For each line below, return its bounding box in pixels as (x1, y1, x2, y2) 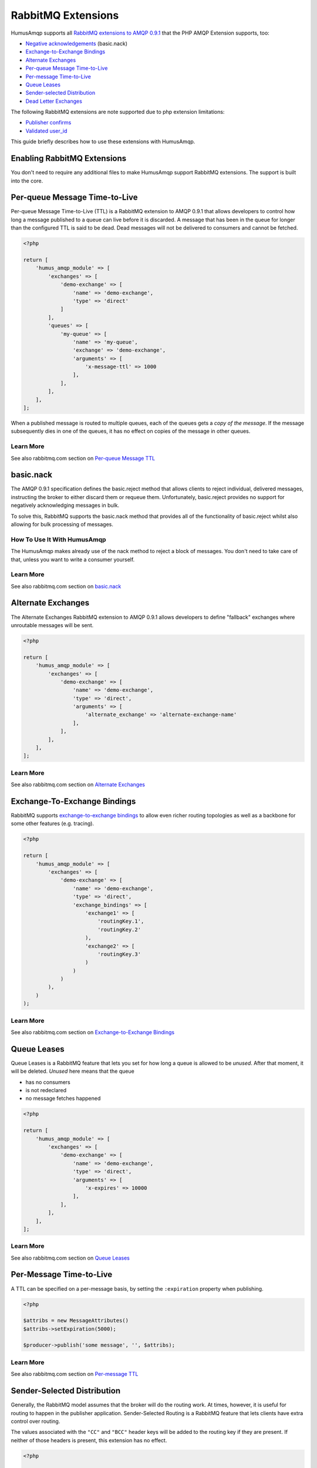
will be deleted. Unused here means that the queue (11, 1068, 134, 1075)
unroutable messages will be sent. (11, 621, 94, 628)
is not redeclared (25, 1087, 67, 1094)
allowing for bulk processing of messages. (11, 521, 114, 528)
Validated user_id (25, 127, 68, 134)
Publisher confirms (25, 119, 72, 126)
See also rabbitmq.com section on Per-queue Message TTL (11, 454, 156, 462)
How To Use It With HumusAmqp (11, 535, 106, 543)
